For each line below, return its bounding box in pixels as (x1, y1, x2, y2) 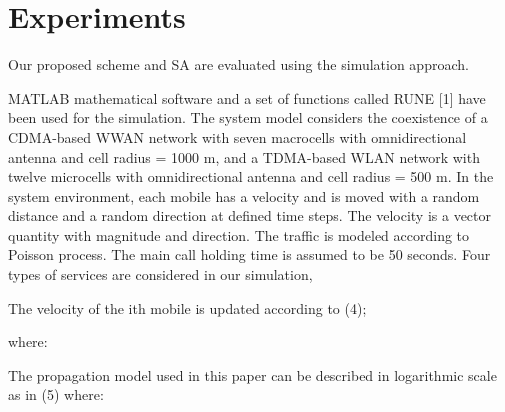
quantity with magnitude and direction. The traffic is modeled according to (8, 224, 470, 245)
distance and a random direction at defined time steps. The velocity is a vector (8, 205, 491, 226)
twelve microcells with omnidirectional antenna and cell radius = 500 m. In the (8, 166, 494, 187)
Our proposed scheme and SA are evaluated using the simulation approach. (8, 54, 469, 75)
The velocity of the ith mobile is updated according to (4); (8, 297, 367, 318)
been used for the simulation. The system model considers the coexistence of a (8, 107, 488, 128)
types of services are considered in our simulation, (8, 264, 313, 285)
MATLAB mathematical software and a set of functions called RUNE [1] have (8, 87, 486, 108)
